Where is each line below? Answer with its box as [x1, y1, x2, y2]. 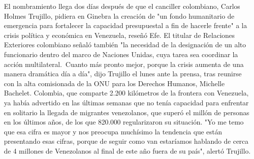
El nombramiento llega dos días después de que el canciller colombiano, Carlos [4, 1, 240, 11]
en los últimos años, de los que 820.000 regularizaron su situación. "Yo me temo [4, 117, 244, 127]
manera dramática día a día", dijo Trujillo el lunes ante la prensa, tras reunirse [4, 68, 242, 79]
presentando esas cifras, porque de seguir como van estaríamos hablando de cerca [4, 136, 249, 146]
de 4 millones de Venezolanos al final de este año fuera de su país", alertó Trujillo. [4, 145, 251, 156]
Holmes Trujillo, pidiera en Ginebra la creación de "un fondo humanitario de [4, 10, 235, 21]
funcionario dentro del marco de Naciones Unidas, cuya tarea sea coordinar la [4, 49, 238, 59]
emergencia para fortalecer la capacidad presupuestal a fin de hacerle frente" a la [4, 20, 247, 31]
